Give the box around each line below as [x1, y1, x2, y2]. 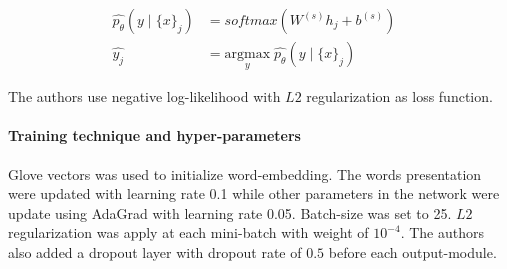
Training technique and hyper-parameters [8, 125, 301, 146]
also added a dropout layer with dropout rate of [8, 242, 302, 263]
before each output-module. [328, 242, 497, 263]
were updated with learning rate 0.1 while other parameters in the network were [8, 183, 500, 204]
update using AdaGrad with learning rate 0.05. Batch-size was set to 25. [8, 202, 452, 223]
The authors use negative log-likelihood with [8, 86, 281, 107]
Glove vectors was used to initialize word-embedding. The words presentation [8, 163, 482, 184]
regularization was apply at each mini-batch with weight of [8, 222, 369, 243]
